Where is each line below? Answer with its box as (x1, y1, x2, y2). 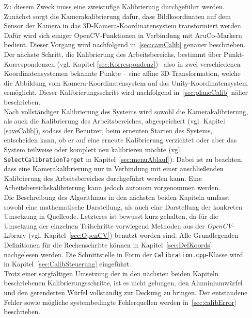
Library (4, 230, 26, 240)
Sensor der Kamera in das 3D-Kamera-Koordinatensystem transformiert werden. (4, 20, 243, 31)
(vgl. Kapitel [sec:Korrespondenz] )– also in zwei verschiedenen (57, 58, 241, 69)
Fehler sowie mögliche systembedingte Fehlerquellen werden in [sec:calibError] (4, 297, 236, 307)
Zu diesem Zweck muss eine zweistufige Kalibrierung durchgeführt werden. (4, 1, 225, 11)
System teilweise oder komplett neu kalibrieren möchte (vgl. (4, 144, 182, 154)
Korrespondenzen (4, 58, 55, 69)
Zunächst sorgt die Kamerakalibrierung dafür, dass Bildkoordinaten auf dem (4, 11, 231, 21)
